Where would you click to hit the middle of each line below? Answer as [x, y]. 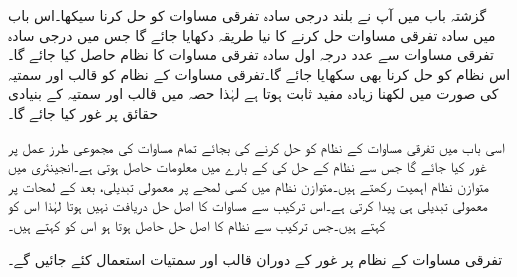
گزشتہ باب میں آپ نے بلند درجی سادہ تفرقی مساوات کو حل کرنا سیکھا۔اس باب [247, 15]
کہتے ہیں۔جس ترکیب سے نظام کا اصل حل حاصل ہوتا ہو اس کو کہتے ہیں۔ [197, 224]
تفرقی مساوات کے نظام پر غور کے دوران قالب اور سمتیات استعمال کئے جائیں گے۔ [255, 258]
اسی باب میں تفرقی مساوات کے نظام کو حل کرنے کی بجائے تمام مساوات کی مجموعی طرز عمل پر [256, 146]
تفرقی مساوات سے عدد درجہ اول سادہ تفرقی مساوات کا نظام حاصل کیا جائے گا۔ [251, 54]
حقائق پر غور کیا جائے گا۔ [83, 112]
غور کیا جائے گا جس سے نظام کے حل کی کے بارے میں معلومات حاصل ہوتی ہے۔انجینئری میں [247, 166]
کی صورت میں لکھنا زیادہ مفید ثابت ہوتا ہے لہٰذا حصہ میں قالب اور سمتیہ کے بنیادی [253, 93]
